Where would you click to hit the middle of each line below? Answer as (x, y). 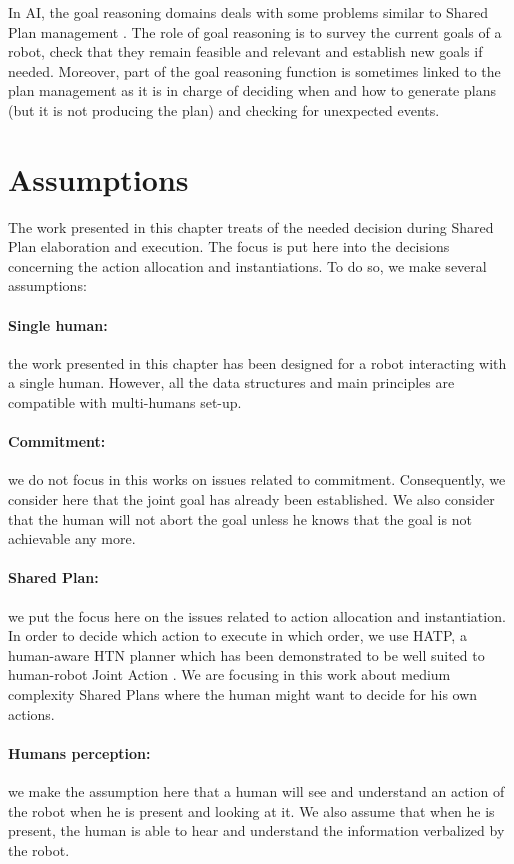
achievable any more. (72, 538)
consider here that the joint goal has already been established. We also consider (251, 499)
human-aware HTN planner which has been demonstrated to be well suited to (246, 654)
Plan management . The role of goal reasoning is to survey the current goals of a (255, 31)
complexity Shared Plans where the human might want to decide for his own (243, 693)
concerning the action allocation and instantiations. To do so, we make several (247, 265)
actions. (31, 713)
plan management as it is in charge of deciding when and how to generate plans (252, 90)
